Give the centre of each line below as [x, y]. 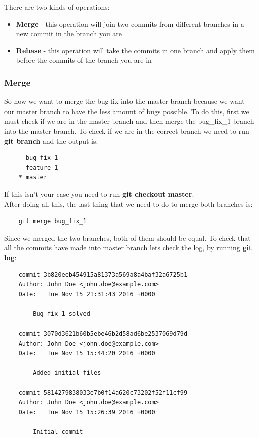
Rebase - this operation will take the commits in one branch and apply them [135, 50]
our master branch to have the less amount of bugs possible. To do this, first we [127, 111]
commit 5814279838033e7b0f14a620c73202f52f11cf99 [103, 393]
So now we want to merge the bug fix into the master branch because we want [124, 101]
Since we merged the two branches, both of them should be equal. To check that [127, 237]
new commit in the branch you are [69, 33]
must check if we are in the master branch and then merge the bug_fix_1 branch [129, 121]
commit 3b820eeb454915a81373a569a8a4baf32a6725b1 [103, 275]
